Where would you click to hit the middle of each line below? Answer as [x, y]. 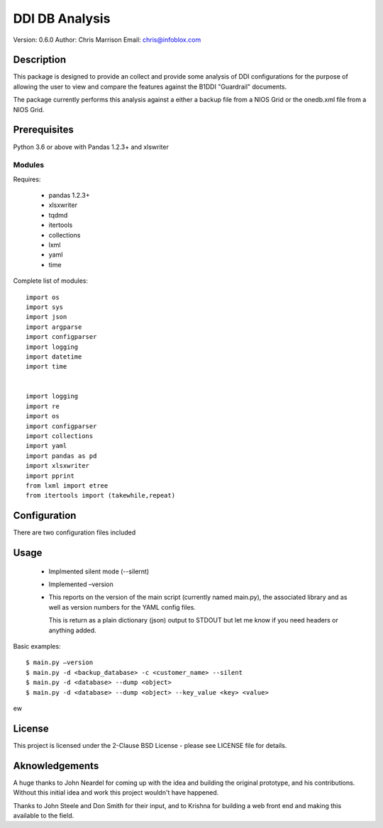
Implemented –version [81, 584]
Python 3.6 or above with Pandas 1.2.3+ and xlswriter [91, 147]
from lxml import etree [67, 486]
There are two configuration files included [74, 532]
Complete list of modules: [51, 281]
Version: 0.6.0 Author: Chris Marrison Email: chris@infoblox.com [107, 40]
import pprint [50, 476]
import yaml [46, 446]
